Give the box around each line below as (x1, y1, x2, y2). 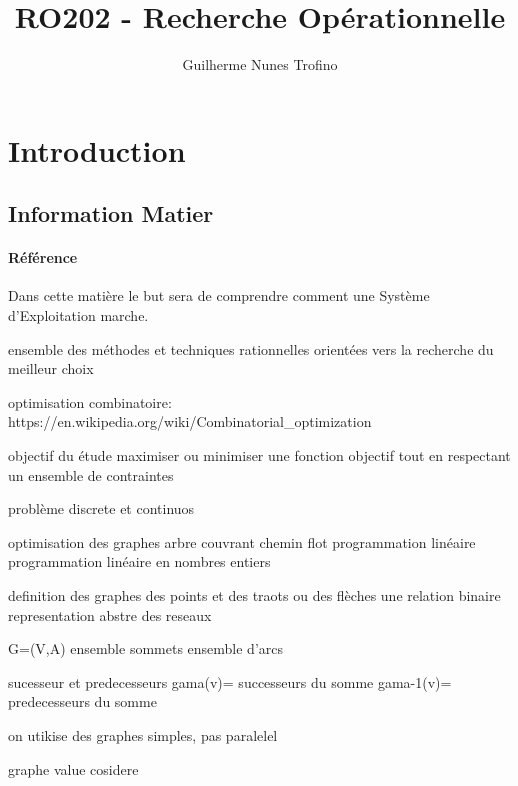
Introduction (8, 129, 186, 170)
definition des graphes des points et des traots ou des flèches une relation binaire (8, 585, 501, 606)
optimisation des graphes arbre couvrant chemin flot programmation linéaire (8, 531, 476, 552)
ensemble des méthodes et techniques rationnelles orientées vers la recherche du (8, 338, 494, 359)
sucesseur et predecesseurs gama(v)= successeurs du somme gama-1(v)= (8, 671, 452, 692)
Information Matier (8, 198, 214, 229)
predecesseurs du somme (8, 691, 157, 712)
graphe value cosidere (8, 758, 139, 779)
